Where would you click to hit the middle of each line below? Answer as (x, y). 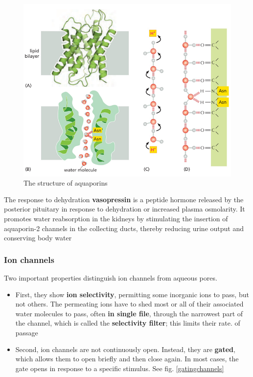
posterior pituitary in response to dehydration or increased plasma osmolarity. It (125, 209)
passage (27, 332)
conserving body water (38, 238)
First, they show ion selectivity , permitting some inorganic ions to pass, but (132, 294)
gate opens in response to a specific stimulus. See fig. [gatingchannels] (120, 368)
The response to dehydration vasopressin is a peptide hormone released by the (124, 199)
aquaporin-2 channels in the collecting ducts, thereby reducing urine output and (124, 228)
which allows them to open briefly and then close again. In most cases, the (127, 359)
